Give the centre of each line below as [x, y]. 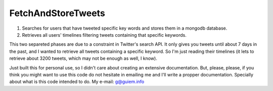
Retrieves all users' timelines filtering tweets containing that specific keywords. [104, 35]
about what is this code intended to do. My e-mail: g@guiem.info [77, 82]
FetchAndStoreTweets [57, 13]
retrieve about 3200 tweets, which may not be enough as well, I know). [83, 58]
